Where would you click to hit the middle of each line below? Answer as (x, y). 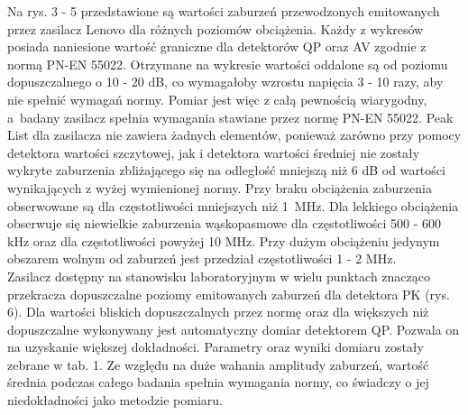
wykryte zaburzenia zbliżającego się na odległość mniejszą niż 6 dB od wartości (226, 170)
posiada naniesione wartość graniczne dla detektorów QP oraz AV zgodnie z (217, 46)
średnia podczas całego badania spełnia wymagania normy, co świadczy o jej (218, 382)
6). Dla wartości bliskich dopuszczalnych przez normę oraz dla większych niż (218, 312)
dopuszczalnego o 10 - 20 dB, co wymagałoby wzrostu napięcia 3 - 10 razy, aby (225, 82)
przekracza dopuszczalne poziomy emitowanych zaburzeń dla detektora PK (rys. (229, 294)
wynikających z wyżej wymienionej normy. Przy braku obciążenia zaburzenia (220, 187)
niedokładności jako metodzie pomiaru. (115, 400)
